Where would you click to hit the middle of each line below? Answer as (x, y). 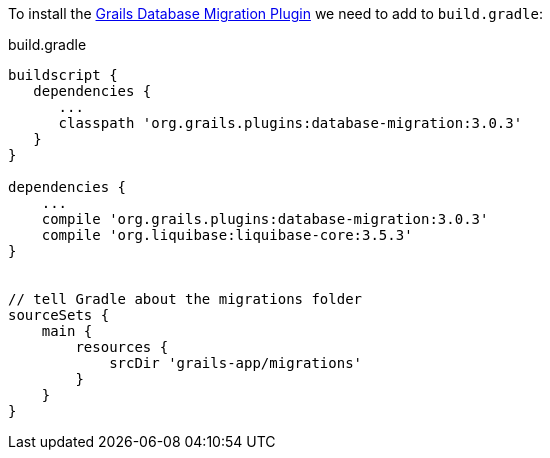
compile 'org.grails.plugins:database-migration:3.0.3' (265, 219)
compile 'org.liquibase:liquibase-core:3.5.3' (227, 235)
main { (67, 331)
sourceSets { (59, 315)
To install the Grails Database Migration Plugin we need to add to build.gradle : (275, 13)
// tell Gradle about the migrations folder (185, 299)
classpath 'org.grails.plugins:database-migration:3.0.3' (290, 123)
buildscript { (63, 75)
